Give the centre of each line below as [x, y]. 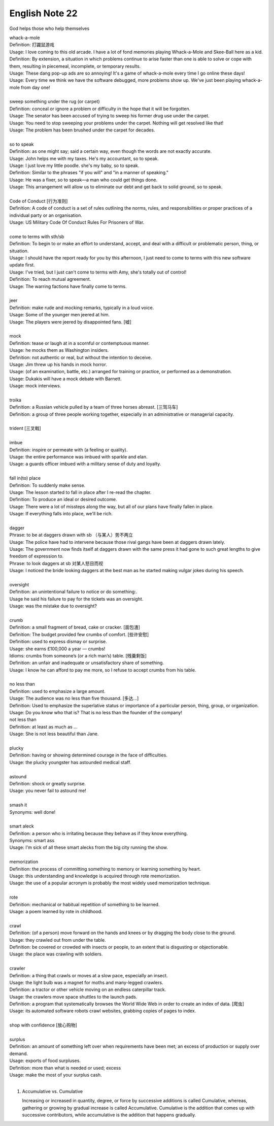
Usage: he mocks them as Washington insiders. [59, 350]
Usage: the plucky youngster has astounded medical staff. [70, 762]
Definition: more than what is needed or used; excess [65, 1068]
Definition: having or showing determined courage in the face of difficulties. [88, 755]
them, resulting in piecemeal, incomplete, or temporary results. [75, 66]
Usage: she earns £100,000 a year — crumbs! [57, 649]
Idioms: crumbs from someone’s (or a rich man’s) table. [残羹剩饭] [78, 655]
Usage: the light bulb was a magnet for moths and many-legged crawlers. [86, 982]
